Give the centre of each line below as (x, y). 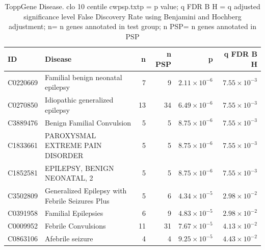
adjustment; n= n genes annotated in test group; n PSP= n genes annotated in (132, 26)
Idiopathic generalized (79, 100)
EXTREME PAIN (73, 145)
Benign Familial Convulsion (88, 122)
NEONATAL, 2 (69, 178)
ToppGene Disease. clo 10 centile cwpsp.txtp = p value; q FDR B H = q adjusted (132, 6)
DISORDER (64, 155)
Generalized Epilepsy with (86, 190)
